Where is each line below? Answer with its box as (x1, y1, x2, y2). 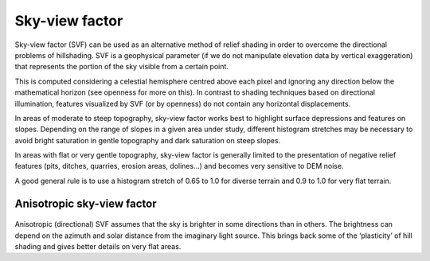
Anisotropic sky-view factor (14, 197, 157, 210)
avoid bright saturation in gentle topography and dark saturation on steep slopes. (14, 135, 281, 145)
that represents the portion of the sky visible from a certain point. (14, 62, 229, 72)
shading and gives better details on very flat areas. (14, 242, 182, 251)
